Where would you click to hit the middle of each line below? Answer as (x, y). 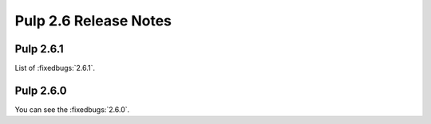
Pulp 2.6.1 (39, 49)
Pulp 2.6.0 (41, 90)
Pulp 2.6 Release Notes (93, 21)
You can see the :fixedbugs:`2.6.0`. (72, 109)
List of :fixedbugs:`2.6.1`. (55, 68)
